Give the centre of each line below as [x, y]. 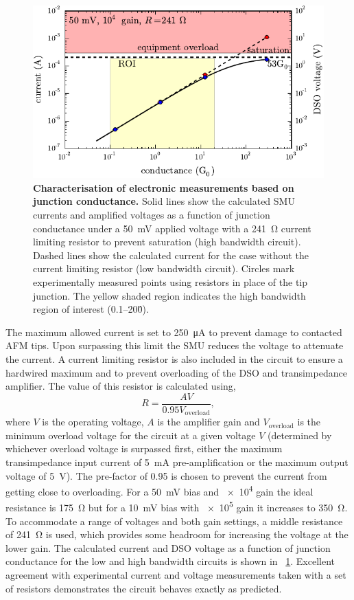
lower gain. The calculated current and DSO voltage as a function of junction [168, 547]
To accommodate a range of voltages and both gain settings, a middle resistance [174, 521]
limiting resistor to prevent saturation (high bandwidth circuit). [167, 242]
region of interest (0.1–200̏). [91, 309]
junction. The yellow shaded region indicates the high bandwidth [169, 295]
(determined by [299, 435]
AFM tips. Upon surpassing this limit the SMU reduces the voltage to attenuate [175, 345]
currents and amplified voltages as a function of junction [152, 214]
